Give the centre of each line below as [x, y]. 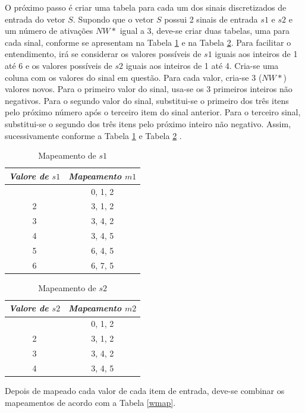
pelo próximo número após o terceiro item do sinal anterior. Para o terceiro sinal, [153, 112]
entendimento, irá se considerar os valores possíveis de [103, 54]
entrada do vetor [35, 19]
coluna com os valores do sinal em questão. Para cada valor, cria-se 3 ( [133, 77]
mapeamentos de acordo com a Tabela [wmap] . [90, 402]
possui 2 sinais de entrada [211, 19]
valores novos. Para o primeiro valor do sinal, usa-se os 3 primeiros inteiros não [149, 89]
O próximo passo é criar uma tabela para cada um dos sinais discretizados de [146, 7]
